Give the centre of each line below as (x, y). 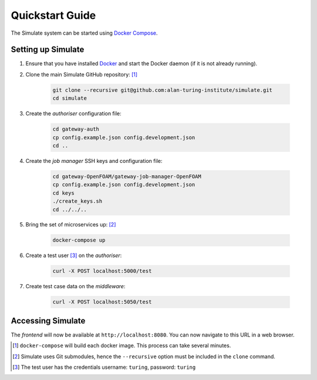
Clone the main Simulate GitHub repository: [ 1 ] (82, 74)
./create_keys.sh (77, 201)
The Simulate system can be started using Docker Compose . (84, 33)
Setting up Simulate (48, 50)
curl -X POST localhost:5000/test (102, 271)
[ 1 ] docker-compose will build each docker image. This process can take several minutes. (122, 346)
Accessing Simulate (48, 321)
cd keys (63, 193)
